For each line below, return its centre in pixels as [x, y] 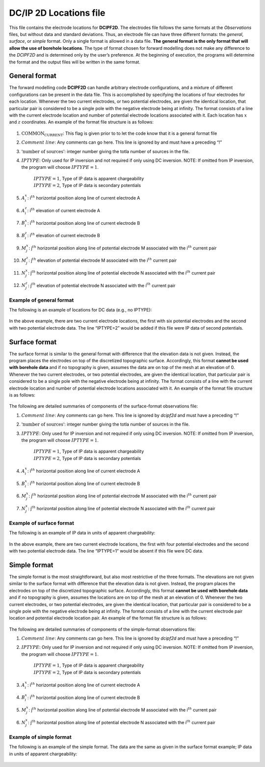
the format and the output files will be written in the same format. [75, 62]
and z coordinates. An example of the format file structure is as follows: [81, 122]
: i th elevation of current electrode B [64, 235]
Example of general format [41, 300]
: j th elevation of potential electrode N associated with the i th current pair [102, 285]
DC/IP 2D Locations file [57, 13]
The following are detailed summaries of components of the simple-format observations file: [102, 629]
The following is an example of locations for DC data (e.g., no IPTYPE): [80, 309]
